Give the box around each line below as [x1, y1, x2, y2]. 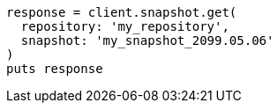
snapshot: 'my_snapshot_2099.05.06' [20, 33, 274, 48]
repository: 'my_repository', [20, 19, 229, 33]
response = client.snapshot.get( [6, 5, 237, 19]
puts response [6, 62, 103, 76]
